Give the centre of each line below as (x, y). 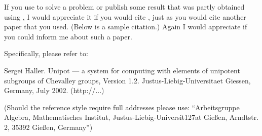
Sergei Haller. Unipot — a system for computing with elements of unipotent (122, 70)
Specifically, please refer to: (46, 53)
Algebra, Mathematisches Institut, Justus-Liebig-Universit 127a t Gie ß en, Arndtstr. (132, 117)
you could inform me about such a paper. (68, 36)
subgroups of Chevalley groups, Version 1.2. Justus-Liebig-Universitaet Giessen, (127, 80)
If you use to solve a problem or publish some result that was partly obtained (124, 7)
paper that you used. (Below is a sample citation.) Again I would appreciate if (126, 27)
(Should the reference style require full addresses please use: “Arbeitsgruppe (122, 107)
